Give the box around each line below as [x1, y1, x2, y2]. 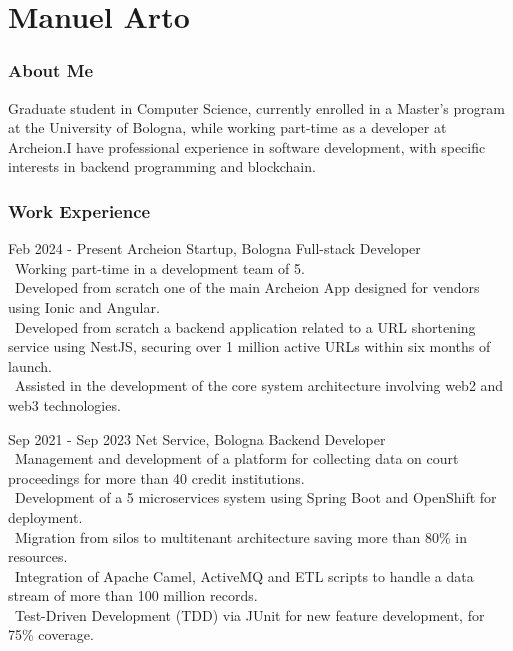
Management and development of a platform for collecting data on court [14, 448, 459, 469]
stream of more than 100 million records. [8, 585, 258, 606]
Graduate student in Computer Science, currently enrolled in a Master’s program [8, 97, 505, 118]
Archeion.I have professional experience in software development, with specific [8, 136, 486, 157]
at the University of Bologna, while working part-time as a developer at [8, 117, 447, 138]
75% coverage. [8, 624, 94, 645]
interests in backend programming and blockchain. [8, 156, 316, 177]
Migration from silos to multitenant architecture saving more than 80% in [14, 526, 467, 547]
